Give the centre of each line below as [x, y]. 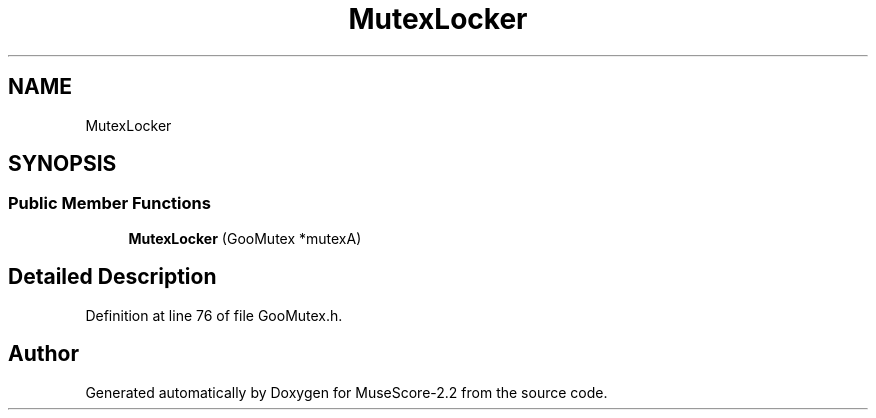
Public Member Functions [109, 203]
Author [43, 354]
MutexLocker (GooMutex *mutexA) [245, 238]
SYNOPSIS [62, 164]
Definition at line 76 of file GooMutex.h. [214, 315]
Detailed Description [112, 277]
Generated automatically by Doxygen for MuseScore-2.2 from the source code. [346, 392]
